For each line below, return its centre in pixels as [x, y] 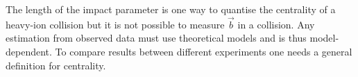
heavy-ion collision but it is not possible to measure [115, 24]
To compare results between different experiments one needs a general [204, 51]
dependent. [29, 51]
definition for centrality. [56, 65]
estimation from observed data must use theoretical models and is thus [156, 38]
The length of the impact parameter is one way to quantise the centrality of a [171, 9]
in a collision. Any [276, 24]
